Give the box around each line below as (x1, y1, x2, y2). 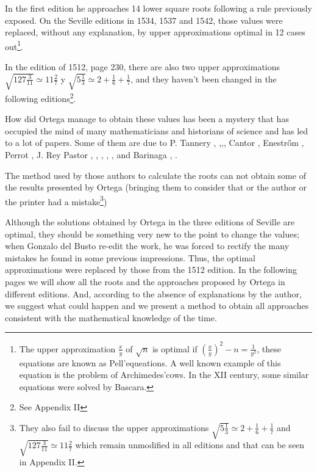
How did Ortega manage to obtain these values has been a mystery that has (5, 112, 289, 125)
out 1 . (5, 38, 23, 53)
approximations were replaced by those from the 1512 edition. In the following (5, 263, 297, 276)
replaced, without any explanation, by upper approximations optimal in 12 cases (5, 26, 305, 38)
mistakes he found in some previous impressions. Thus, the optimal (5, 251, 255, 264)
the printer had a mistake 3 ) (5, 193, 107, 208)
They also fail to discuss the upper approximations (19, 421, 209, 434)
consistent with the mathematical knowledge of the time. (5, 311, 217, 324)
